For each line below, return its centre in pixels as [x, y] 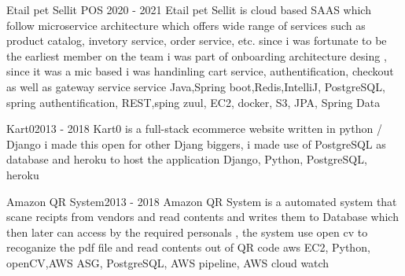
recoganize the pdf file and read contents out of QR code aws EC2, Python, [188, 247]
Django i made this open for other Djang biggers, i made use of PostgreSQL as [196, 144]
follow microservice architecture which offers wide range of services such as [186, 25]
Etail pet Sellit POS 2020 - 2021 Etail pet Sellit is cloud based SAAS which [189, 9]
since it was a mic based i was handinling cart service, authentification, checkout [200, 71]
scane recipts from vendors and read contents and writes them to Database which [202, 217]
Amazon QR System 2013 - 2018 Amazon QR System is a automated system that [202, 201]
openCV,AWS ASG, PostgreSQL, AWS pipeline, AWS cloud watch [168, 262]
